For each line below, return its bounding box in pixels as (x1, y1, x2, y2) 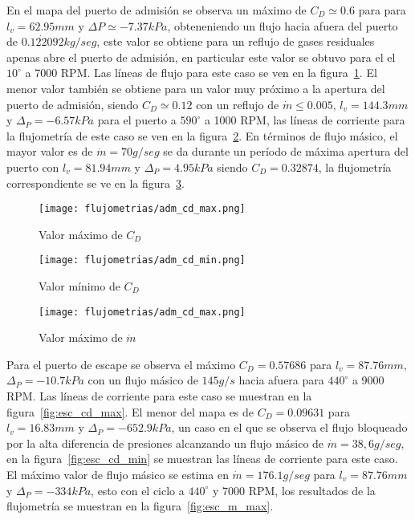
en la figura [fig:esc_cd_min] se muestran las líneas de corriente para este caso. (6, 450, 398, 467)
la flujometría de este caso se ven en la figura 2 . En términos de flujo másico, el (6, 127, 398, 144)
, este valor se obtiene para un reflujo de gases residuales (96, 33, 375, 50)
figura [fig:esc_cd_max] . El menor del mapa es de (6, 403, 254, 420)
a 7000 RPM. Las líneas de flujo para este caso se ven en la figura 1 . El (25, 64, 377, 81)
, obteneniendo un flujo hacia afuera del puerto (167, 17, 398, 34)
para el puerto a (97, 112, 177, 128)
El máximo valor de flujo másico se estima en (6, 466, 229, 483)
